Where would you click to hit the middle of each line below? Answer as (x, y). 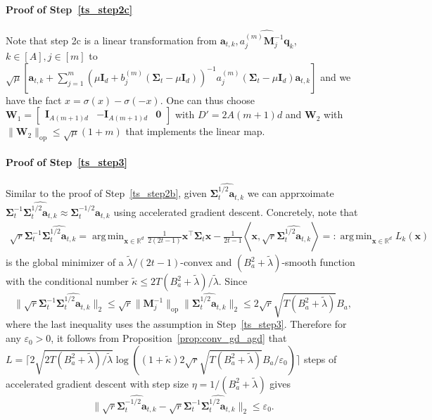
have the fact (34, 100)
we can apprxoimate (291, 193)
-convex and (206, 262)
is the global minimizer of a (65, 262)
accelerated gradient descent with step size (97, 383)
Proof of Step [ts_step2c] (69, 9)
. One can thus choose (207, 100)
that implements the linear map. (195, 131)
